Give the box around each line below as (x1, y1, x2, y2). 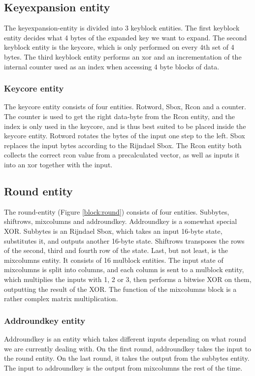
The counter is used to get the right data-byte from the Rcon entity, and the (4, 111, 235, 121)
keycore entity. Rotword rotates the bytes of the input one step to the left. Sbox (4, 130, 245, 141)
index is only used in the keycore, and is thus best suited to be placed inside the (4, 121, 246, 131)
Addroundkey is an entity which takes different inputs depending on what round (4, 333, 246, 344)
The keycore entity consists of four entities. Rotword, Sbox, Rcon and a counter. (4, 101, 246, 112)
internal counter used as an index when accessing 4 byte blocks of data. (4, 61, 220, 71)
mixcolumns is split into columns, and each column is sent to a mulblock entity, (4, 264, 244, 275)
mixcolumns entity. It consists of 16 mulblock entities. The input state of (4, 254, 223, 265)
